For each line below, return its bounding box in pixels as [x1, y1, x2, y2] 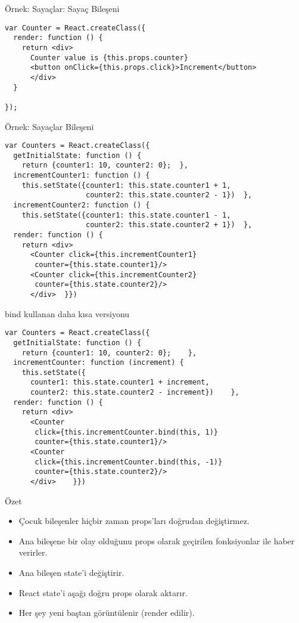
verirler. [18, 546, 48, 559]
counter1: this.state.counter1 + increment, [30, 378, 210, 387]
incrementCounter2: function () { [13, 201, 150, 210]
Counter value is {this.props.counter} [30, 53, 188, 62]
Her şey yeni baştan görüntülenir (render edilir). [18, 606, 195, 619]
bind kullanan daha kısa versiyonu [5, 307, 130, 320]
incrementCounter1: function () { [13, 171, 150, 180]
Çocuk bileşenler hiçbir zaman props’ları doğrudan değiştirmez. [18, 514, 250, 527]
